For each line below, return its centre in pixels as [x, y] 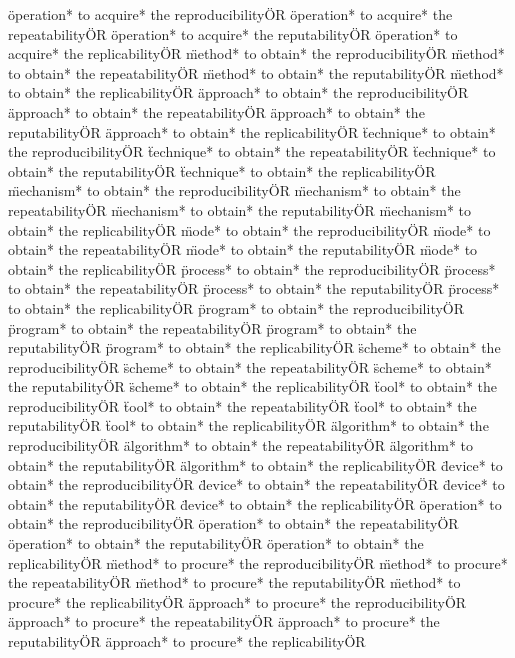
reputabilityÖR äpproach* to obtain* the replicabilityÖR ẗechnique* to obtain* [252, 131]
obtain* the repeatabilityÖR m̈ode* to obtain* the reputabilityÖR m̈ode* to [243, 249]
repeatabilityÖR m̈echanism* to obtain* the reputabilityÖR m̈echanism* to [240, 209]
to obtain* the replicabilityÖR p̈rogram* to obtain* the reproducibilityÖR [236, 307]
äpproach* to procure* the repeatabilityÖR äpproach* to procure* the [224, 621]
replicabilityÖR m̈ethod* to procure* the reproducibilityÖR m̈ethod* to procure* [258, 562]
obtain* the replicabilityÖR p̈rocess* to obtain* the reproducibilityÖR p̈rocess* [252, 268]
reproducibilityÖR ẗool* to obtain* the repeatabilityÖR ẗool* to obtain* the [242, 405]
